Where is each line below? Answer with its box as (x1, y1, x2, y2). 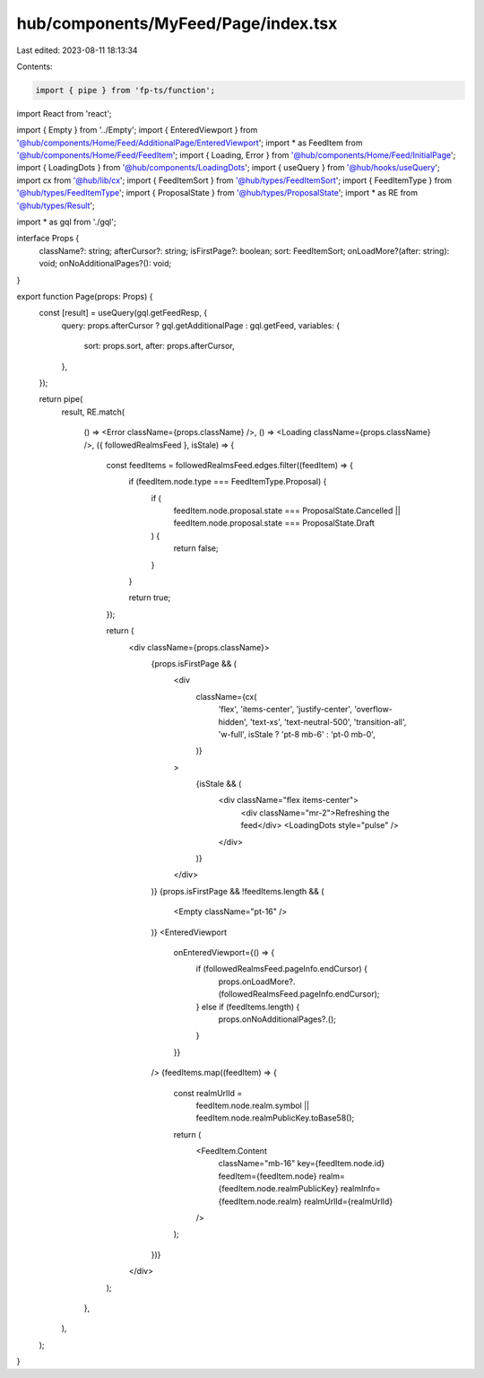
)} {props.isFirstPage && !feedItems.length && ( (151, 885, 324, 896)
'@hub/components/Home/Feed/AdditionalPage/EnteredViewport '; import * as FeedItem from (16, 137, 363, 148)
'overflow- (354, 704, 393, 715)
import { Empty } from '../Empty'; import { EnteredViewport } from (16, 125, 258, 135)
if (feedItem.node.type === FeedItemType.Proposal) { (128, 476, 327, 487)
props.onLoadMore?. (218, 976, 296, 987)
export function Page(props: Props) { (16, 291, 153, 301)
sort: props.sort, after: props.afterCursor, (83, 341, 235, 352)
